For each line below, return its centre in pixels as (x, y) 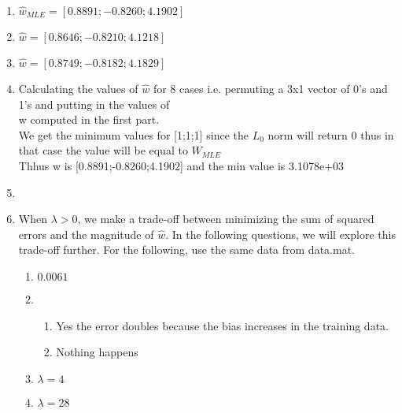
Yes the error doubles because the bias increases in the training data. (222, 325)
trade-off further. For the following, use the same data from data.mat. (186, 249)
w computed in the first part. (89, 119)
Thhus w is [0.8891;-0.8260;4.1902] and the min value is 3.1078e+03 (181, 165)
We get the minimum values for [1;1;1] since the (134, 134)
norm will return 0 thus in (331, 134)
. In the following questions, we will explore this (280, 234)
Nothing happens (97, 352)
